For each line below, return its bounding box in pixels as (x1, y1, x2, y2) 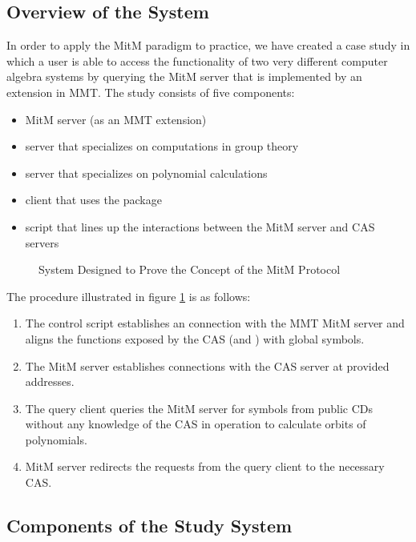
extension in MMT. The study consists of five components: (6, 83, 295, 100)
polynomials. (25, 431, 87, 448)
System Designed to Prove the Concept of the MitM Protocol (38, 261, 341, 278)
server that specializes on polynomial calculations (25, 164, 268, 181)
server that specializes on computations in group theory (25, 138, 299, 155)
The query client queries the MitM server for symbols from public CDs (25, 399, 374, 416)
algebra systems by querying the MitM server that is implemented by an (6, 68, 362, 85)
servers (25, 234, 59, 251)
